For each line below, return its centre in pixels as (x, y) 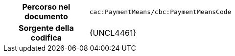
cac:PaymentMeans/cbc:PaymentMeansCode (160, 12)
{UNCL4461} (113, 33)
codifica (46, 38)
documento (46, 16)
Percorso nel (46, 7)
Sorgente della (46, 28)
